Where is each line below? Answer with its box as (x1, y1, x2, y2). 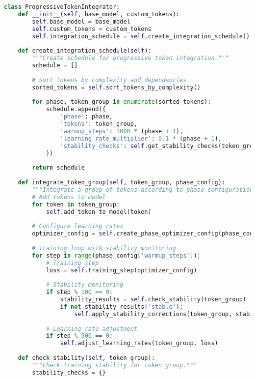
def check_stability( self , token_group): (18, 354, 155, 361)
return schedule (32, 164, 85, 172)
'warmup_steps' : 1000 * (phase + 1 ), (60, 127, 183, 135)
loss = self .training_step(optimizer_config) (46, 266, 197, 274)
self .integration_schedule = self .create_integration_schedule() (32, 32, 250, 40)
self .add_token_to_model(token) (46, 208, 152, 215)
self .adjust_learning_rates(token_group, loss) (60, 340, 218, 347)
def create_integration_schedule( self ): (18, 47, 152, 55)
